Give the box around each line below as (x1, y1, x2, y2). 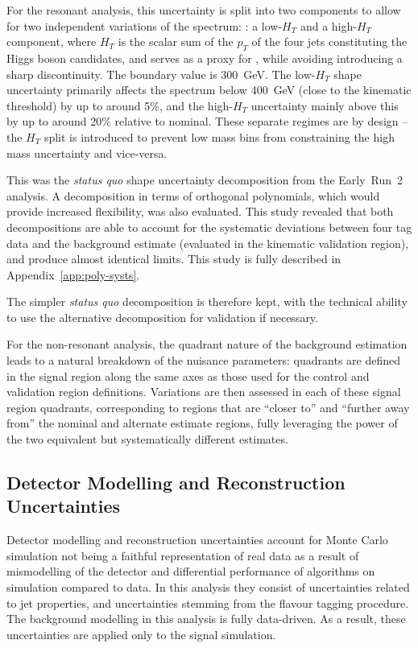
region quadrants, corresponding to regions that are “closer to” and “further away (6, 398, 410, 415)
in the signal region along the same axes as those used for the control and (6, 367, 370, 384)
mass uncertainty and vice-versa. (6, 144, 168, 161)
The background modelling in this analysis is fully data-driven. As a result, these (6, 610, 406, 627)
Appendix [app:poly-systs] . (6, 266, 140, 283)
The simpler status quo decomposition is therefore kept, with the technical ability (6, 293, 408, 310)
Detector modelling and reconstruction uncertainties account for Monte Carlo (6, 531, 388, 548)
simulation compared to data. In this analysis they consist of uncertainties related (6, 579, 410, 596)
